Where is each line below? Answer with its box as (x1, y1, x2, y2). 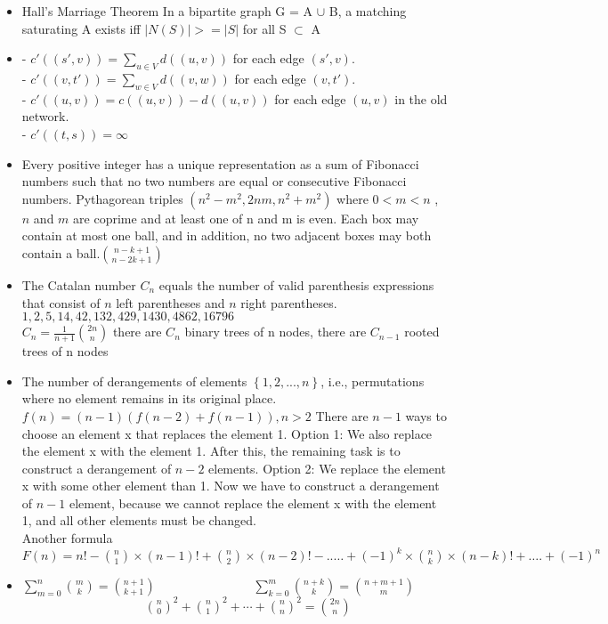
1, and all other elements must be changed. (21, 511, 256, 530)
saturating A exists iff (21, 19, 141, 37)
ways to (405, 406, 447, 425)
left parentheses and (116, 293, 225, 312)
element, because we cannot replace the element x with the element (69, 493, 437, 512)
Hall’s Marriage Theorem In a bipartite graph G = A (21, 2, 313, 20)
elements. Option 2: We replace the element (208, 458, 446, 477)
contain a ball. (21, 243, 101, 262)
